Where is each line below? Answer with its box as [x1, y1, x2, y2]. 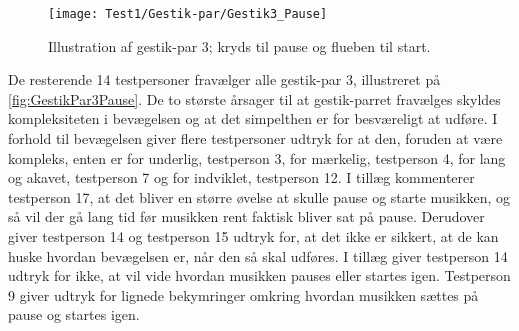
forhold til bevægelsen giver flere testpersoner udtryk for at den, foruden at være [8, 128, 503, 149]
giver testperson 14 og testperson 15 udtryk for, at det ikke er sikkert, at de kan [8, 226, 499, 246]
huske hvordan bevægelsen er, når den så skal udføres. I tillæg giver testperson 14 [8, 245, 508, 266]
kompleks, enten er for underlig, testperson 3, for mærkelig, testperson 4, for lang [8, 147, 506, 168]
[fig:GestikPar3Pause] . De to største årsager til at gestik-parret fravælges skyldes [8, 88, 501, 109]
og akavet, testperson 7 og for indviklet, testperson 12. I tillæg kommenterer [8, 167, 475, 188]
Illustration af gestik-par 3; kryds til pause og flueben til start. [48, 35, 431, 56]
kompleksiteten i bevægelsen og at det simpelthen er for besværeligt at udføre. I [8, 108, 498, 129]
